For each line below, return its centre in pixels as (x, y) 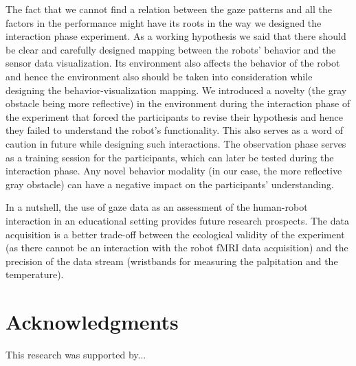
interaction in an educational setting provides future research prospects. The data (177, 220)
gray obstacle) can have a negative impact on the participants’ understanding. (170, 184)
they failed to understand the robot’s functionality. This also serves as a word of (175, 130)
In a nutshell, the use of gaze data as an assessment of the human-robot (157, 207)
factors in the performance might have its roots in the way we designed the (164, 22)
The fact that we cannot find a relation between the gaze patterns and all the (169, 9)
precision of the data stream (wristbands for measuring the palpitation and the (172, 261)
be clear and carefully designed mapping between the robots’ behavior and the (171, 49)
